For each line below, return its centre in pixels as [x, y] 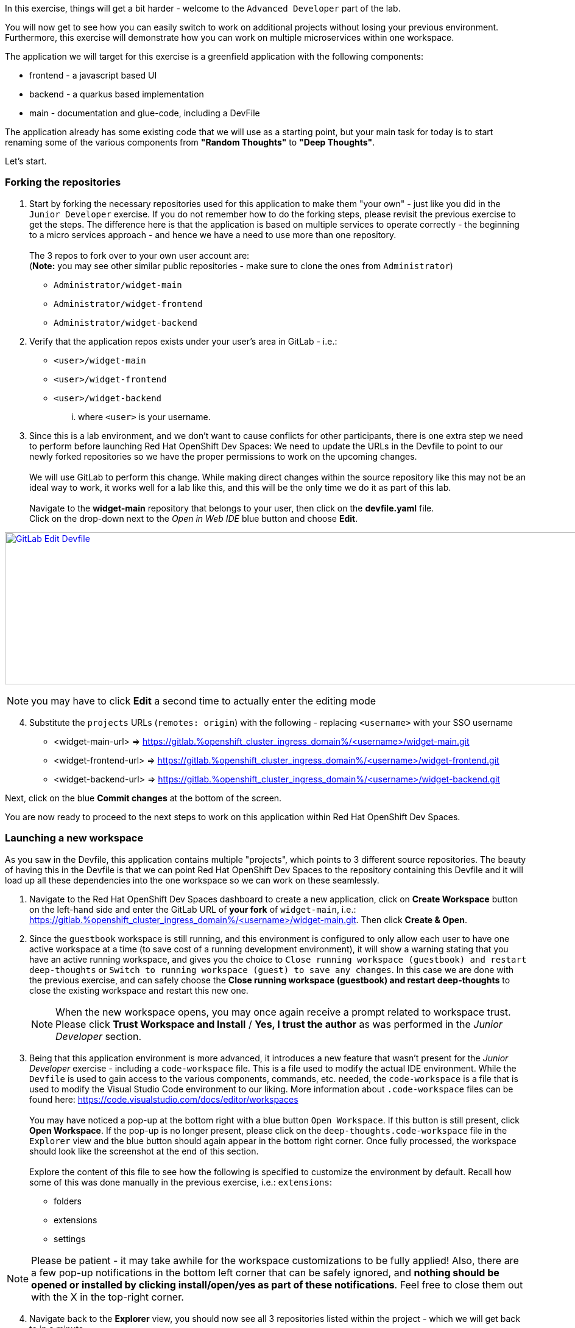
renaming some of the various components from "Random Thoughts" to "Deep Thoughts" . [190, 142]
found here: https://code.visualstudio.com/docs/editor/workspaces [164, 1099]
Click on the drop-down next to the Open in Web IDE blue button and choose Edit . [194, 518]
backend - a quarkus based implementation [117, 94]
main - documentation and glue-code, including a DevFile [145, 113]
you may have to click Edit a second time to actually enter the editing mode [204, 701]
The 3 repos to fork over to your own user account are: [139, 255]
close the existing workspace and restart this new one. [139, 990]
